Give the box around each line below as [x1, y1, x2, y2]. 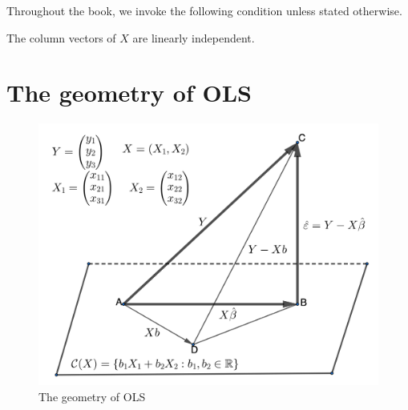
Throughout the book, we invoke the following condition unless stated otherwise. [6, 2, 402, 18]
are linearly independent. [132, 29, 255, 46]
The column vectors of [6, 29, 116, 46]
